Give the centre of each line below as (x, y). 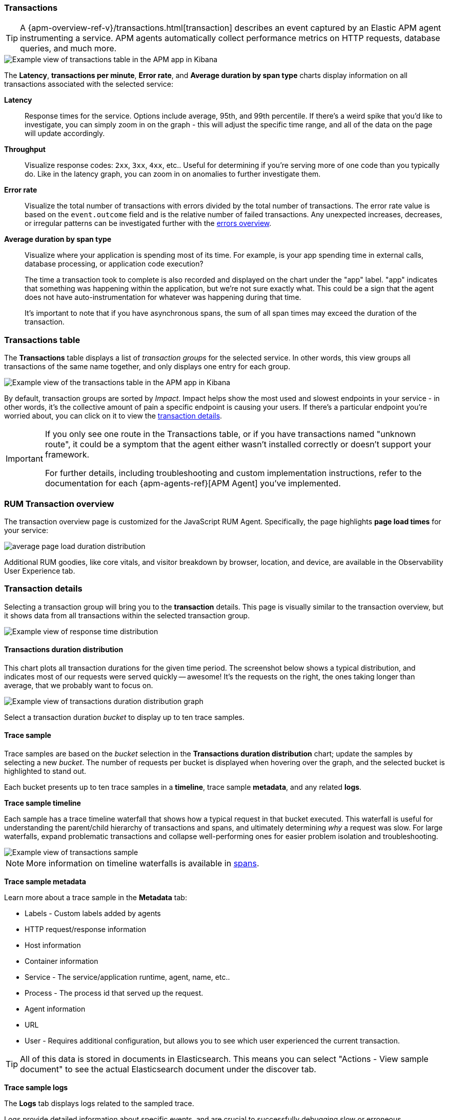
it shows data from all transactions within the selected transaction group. (127, 615)
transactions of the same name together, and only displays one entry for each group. (147, 367)
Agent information (55, 1009)
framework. (67, 455)
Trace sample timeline (43, 803)
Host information (53, 945)
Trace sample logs (36, 1088)
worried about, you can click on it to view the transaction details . (113, 416)
